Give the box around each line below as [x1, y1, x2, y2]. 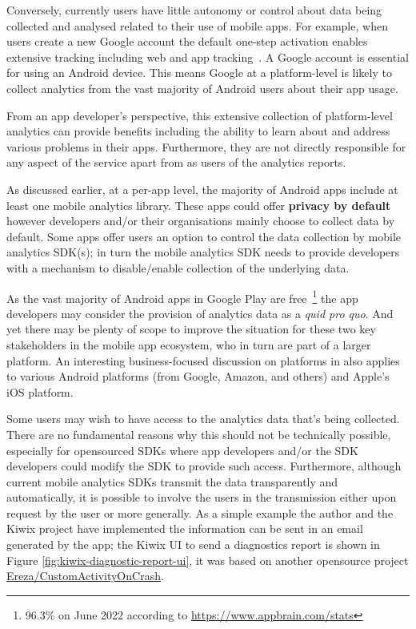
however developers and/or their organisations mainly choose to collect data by [6, 212, 395, 229]
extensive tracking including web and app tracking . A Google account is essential [6, 48, 409, 65]
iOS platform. [6, 383, 74, 400]
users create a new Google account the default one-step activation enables [6, 33, 368, 50]
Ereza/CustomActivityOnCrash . [6, 567, 164, 584]
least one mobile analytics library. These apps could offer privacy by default [6, 196, 391, 213]
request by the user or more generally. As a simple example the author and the [6, 504, 394, 521]
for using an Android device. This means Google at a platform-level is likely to [6, 64, 392, 81]
